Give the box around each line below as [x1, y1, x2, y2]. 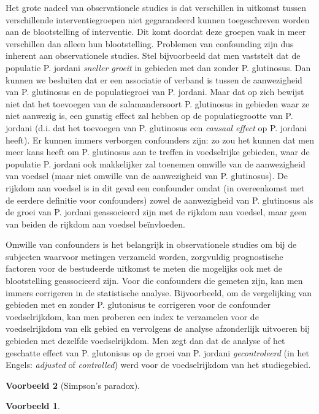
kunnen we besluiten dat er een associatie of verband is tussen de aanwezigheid [6, 73, 302, 86]
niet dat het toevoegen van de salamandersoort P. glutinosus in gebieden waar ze [6, 97, 310, 110]
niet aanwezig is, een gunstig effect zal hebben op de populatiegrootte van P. [6, 109, 293, 122]
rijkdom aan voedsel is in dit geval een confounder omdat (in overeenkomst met [6, 181, 305, 194]
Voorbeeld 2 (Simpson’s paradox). [6, 378, 140, 391]
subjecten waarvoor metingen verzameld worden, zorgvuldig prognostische [6, 250, 283, 263]
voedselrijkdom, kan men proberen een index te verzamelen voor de [6, 310, 259, 323]
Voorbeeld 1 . [6, 399, 60, 412]
